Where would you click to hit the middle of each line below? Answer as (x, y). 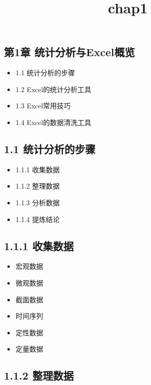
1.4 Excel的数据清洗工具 (53, 122)
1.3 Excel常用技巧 (43, 106)
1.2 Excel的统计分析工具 (53, 89)
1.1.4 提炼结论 (38, 219)
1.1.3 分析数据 (38, 202)
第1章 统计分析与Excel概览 (70, 52)
